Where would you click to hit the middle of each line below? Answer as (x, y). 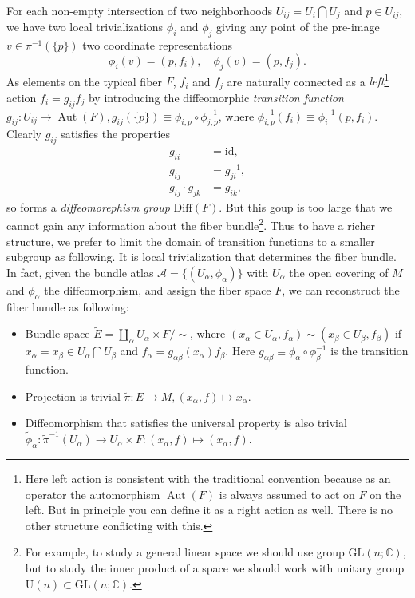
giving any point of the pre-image (298, 27)
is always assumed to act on (287, 494)
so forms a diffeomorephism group (88, 206)
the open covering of (339, 272)
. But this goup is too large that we (306, 206)
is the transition (370, 351)
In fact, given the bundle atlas (80, 272)
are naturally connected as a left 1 (308, 80)
